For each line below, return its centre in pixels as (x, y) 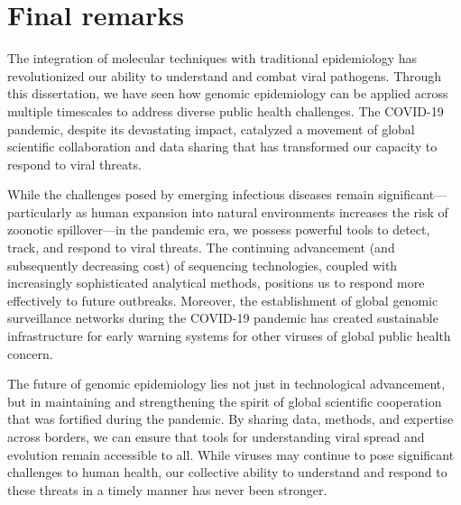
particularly (40, 211)
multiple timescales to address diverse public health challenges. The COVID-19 (226, 110)
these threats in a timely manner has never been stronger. (167, 489)
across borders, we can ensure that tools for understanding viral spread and (216, 436)
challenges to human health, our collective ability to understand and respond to (227, 472)
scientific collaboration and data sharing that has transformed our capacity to (222, 147)
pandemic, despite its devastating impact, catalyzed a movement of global (211, 129)
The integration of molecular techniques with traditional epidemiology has (212, 58)
